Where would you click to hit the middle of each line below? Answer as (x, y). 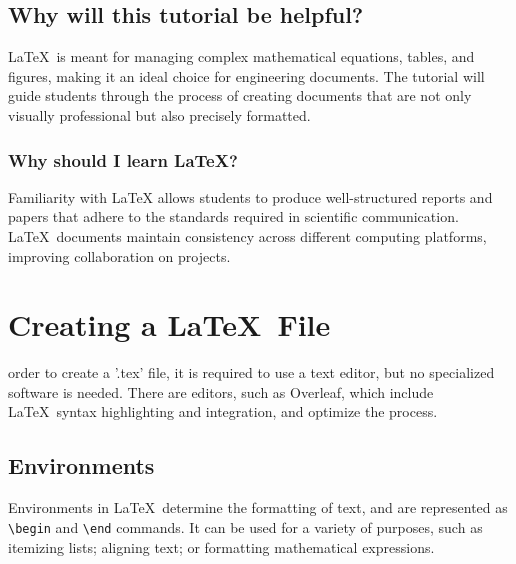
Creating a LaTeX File (169, 324)
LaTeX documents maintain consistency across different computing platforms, (247, 235)
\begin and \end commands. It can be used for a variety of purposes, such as (245, 526)
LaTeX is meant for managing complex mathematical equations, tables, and (241, 56)
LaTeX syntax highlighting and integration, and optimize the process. (223, 411)
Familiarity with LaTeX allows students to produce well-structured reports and (250, 196)
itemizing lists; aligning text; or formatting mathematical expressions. (221, 546)
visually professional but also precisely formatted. (159, 114)
